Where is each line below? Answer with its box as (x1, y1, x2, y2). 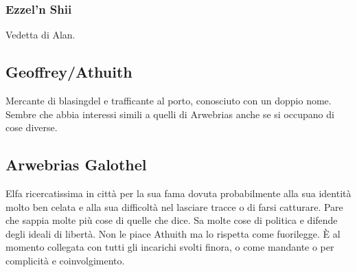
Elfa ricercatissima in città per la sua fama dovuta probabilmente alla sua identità (5, 186, 352, 200)
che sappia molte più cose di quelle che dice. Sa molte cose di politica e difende (5, 213, 338, 227)
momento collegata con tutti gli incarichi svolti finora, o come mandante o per (5, 240, 334, 254)
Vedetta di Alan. (5, 27, 76, 42)
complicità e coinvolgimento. (5, 253, 125, 267)
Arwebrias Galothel (5, 154, 147, 175)
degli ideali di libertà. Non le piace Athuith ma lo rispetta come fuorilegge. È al (5, 226, 341, 240)
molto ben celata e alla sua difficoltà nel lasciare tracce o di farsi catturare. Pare (5, 199, 343, 214)
